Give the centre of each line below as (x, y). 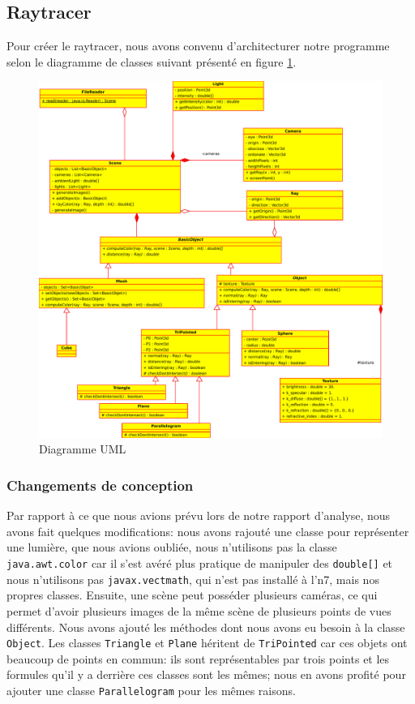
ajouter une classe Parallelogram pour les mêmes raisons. (151, 690)
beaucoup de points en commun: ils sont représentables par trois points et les (198, 658)
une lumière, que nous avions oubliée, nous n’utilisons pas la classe (172, 547)
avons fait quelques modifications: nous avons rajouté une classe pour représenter (208, 531)
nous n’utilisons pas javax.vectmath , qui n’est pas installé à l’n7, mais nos (193, 579)
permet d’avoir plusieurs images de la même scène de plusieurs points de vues (199, 610)
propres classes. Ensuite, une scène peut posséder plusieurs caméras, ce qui (192, 595)
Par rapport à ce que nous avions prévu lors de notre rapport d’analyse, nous (199, 515)
